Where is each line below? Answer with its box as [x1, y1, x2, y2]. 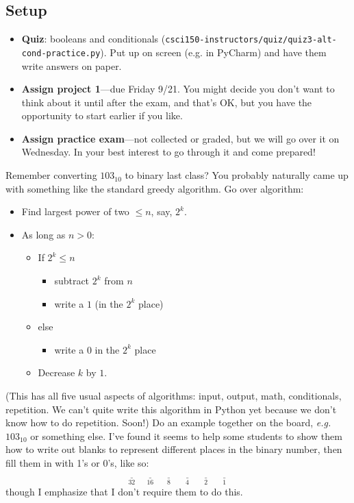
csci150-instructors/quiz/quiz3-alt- [165, 35, 337, 45]
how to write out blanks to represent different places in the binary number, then [5, 442, 342, 456]
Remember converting [5, 168, 97, 182]
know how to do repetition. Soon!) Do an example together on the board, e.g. [5, 415, 331, 430]
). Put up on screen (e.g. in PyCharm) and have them [100, 45, 327, 59]
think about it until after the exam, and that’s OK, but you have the [21, 95, 312, 109]
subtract [54, 273, 90, 288]
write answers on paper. [21, 58, 122, 73]
